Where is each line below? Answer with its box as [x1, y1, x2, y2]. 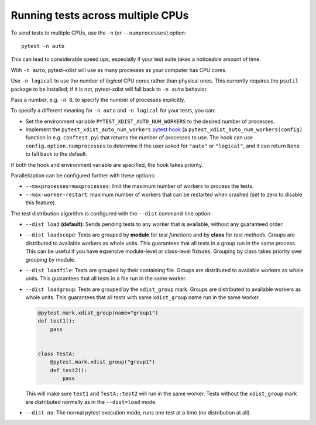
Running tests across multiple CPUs [11, 9, 189, 22]
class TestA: [37, 351, 75, 357]
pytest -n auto [21, 43, 65, 49]
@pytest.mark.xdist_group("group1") [50, 359, 155, 365]
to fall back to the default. [25, 150, 88, 157]
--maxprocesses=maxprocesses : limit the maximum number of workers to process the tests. [25, 183, 254, 190]
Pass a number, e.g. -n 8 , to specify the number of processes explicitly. [11, 96, 186, 103]
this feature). [25, 199, 57, 206]
